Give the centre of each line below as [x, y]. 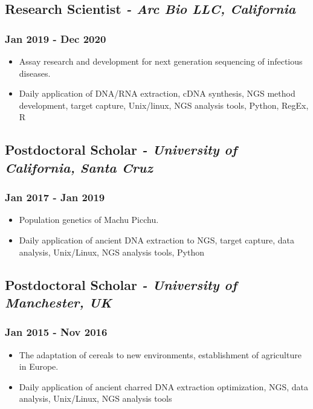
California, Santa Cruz [79, 167]
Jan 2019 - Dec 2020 [56, 38]
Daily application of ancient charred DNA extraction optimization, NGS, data [164, 386]
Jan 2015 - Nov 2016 [56, 332]
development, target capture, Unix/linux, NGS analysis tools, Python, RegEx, [164, 105]
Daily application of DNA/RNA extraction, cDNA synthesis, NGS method [157, 93]
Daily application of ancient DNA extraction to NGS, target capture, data [157, 240]
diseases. [35, 73]
